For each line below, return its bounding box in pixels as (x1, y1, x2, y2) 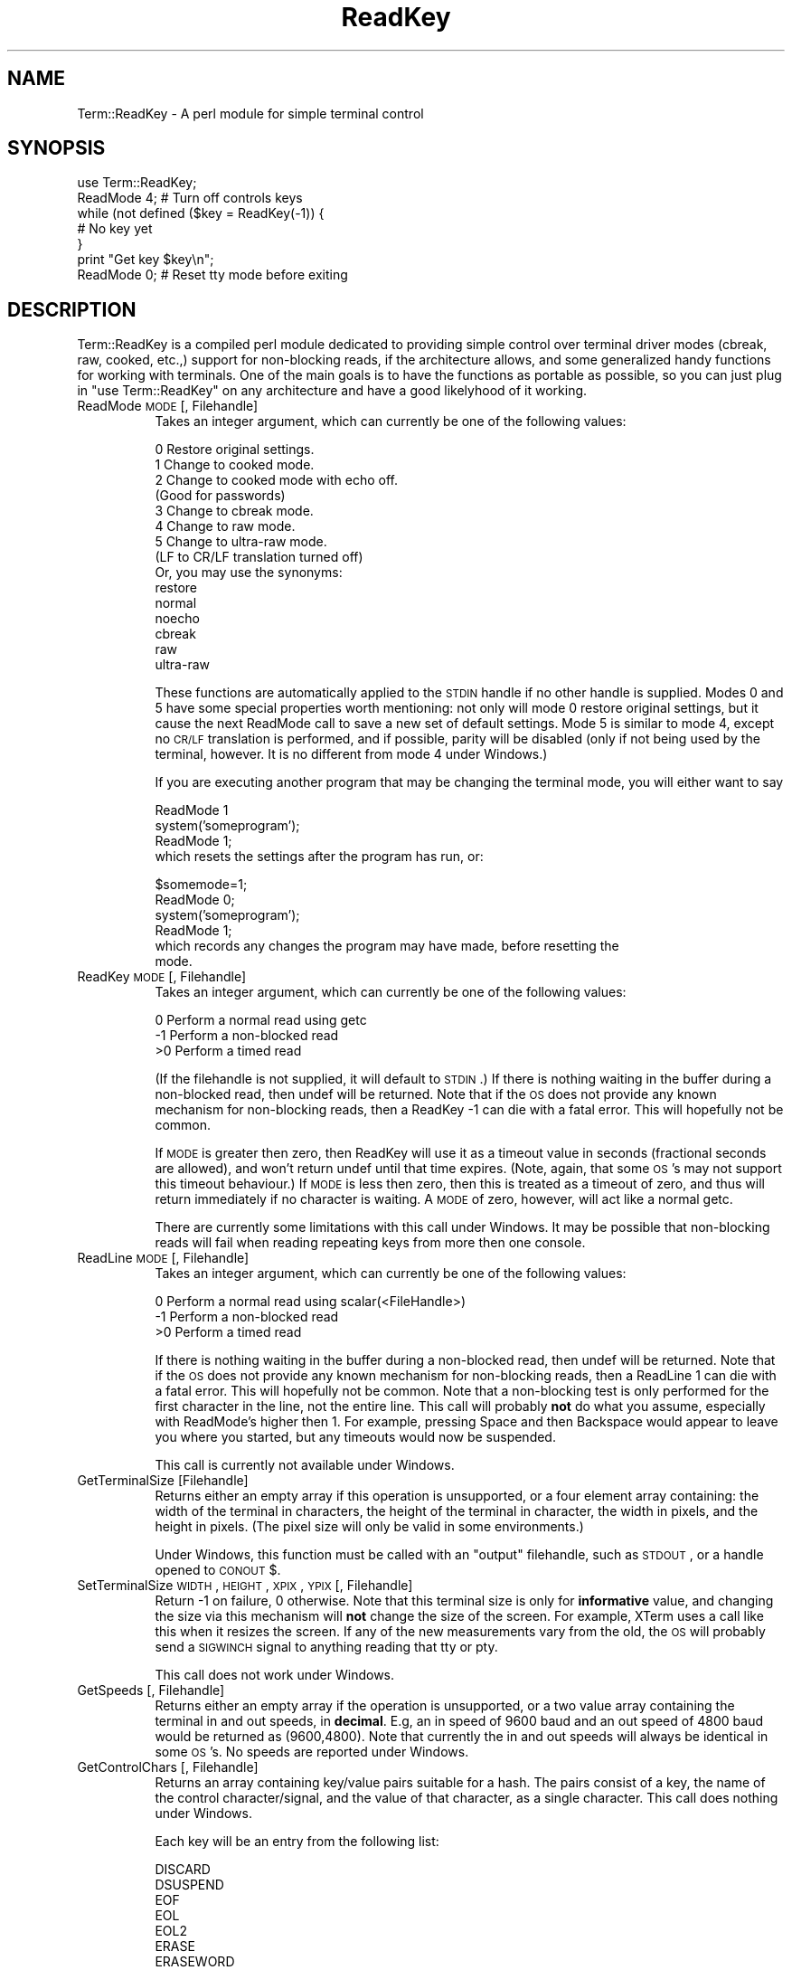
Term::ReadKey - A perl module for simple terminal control (77, 105, 424, 121)
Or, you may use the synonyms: (155, 564, 343, 581)
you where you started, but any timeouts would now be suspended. (155, 1429, 556, 1445)
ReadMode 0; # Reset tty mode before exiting (77, 267, 348, 283)
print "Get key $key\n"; (77, 251, 214, 268)
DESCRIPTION (7, 298, 137, 321)
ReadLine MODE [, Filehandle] (77, 1250, 250, 1266)
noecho (155, 611, 200, 627)
